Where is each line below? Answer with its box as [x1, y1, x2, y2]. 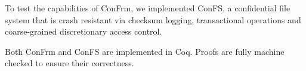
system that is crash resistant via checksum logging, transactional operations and [5, 13, 301, 26]
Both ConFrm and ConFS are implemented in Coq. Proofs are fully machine [5, 45, 285, 57]
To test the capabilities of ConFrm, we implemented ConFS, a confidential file [5, 2, 290, 14]
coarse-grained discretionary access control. [5, 25, 162, 38]
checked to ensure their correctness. [5, 57, 134, 69]
